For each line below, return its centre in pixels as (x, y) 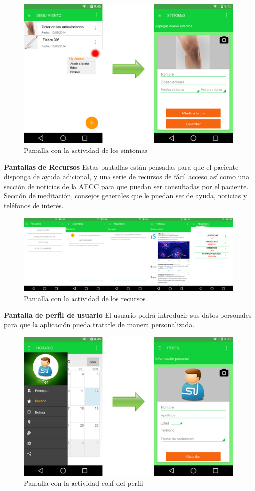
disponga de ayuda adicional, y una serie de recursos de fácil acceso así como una (127, 176)
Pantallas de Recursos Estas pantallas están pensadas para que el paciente (121, 167)
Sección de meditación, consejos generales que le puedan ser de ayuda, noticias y (126, 196)
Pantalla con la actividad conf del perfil (83, 482)
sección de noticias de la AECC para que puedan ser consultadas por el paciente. (126, 186)
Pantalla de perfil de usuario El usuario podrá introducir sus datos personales (128, 315)
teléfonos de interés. (34, 205)
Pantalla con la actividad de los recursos (85, 298)
